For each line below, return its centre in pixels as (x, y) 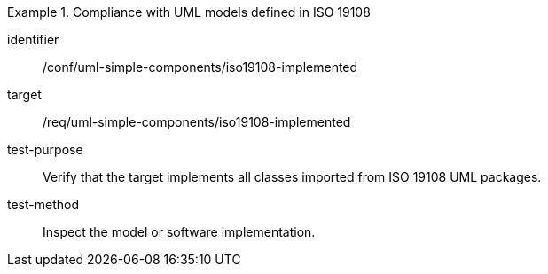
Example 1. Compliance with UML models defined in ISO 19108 (189, 12)
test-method (43, 204)
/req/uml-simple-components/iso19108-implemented (197, 122)
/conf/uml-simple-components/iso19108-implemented (200, 67)
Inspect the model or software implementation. (179, 232)
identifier (33, 39)
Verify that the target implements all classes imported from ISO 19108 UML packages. (292, 177)
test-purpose (45, 149)
